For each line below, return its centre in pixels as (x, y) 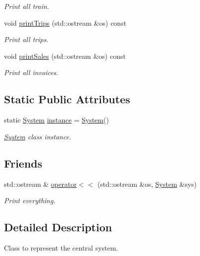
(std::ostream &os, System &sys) (147, 184)
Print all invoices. (31, 72)
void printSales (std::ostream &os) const (65, 56)
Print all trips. (26, 39)
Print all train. (27, 6)
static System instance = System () (56, 120)
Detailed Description (58, 227)
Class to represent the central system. (61, 247)
